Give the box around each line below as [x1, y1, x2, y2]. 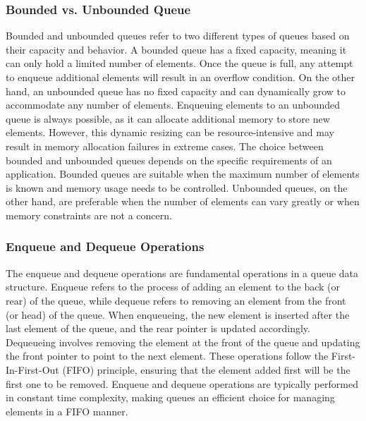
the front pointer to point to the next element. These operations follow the [6, 348, 329, 363]
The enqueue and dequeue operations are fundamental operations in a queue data [6, 265, 359, 280]
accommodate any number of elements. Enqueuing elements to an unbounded [6, 97, 341, 112]
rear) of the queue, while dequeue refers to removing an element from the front [6, 293, 346, 307]
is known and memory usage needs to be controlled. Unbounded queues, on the [6, 180, 348, 195]
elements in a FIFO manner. [6, 403, 128, 418]
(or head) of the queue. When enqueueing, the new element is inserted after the [6, 307, 350, 322]
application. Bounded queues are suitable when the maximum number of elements [6, 166, 360, 181]
